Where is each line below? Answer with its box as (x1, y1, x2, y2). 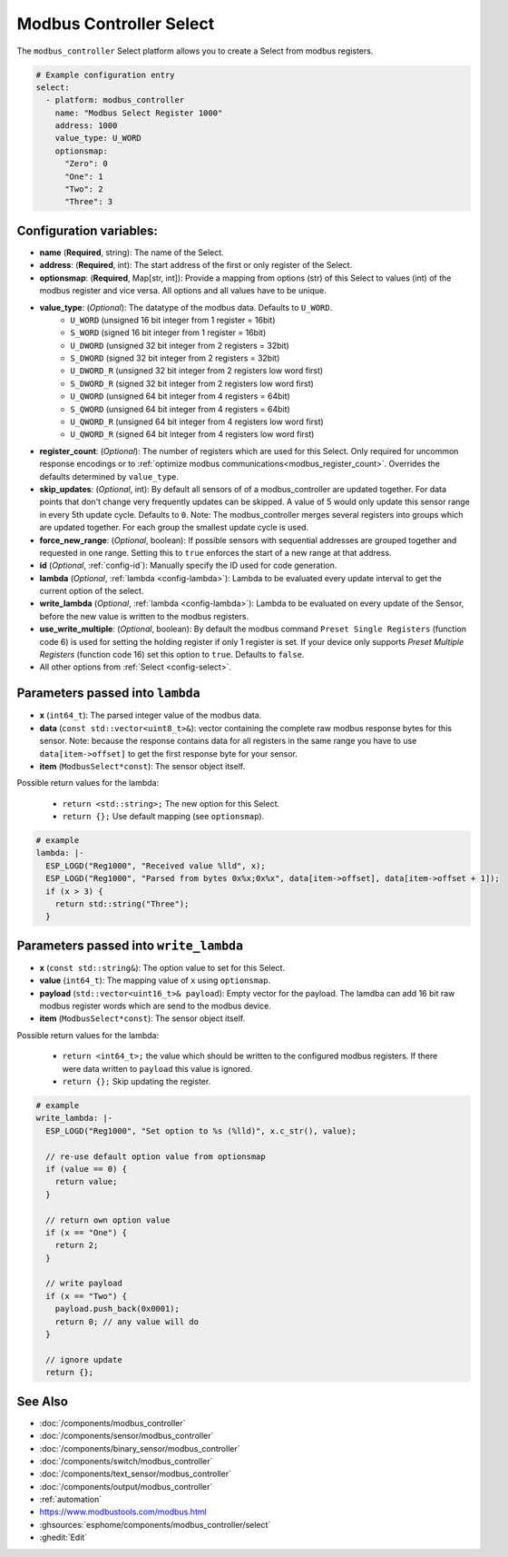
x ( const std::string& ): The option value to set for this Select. (39, 962, 286, 973)
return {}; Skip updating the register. (62, 1076, 211, 1087)
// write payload (45, 1278, 122, 1289)
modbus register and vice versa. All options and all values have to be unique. (39, 285, 327, 296)
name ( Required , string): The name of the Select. (39, 246, 224, 258)
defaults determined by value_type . (39, 471, 180, 481)
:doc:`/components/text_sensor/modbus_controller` (39, 1468, 231, 1480)
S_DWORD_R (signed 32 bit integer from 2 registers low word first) (70, 378, 315, 389)
